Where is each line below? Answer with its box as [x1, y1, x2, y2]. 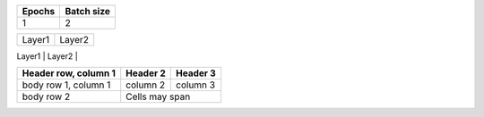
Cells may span [125, 90, 191, 103]
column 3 [176, 79, 215, 91]
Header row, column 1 [22, 67, 117, 79]
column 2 [125, 79, 166, 91]
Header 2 [125, 67, 166, 79]
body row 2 [22, 90, 71, 103]
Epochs [22, 5, 56, 17]
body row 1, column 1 [22, 79, 111, 91]
